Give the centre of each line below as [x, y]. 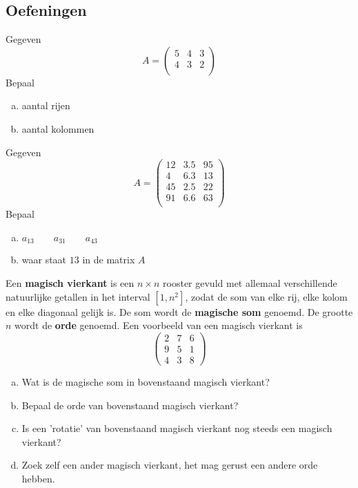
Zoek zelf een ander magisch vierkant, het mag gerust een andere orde [170, 465]
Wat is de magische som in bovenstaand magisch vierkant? [146, 381]
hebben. [38, 478]
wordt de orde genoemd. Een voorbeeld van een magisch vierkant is [159, 325]
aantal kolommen [58, 128]
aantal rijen [46, 105]
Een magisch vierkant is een [70, 283]
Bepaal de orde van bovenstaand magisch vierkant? [130, 405]
